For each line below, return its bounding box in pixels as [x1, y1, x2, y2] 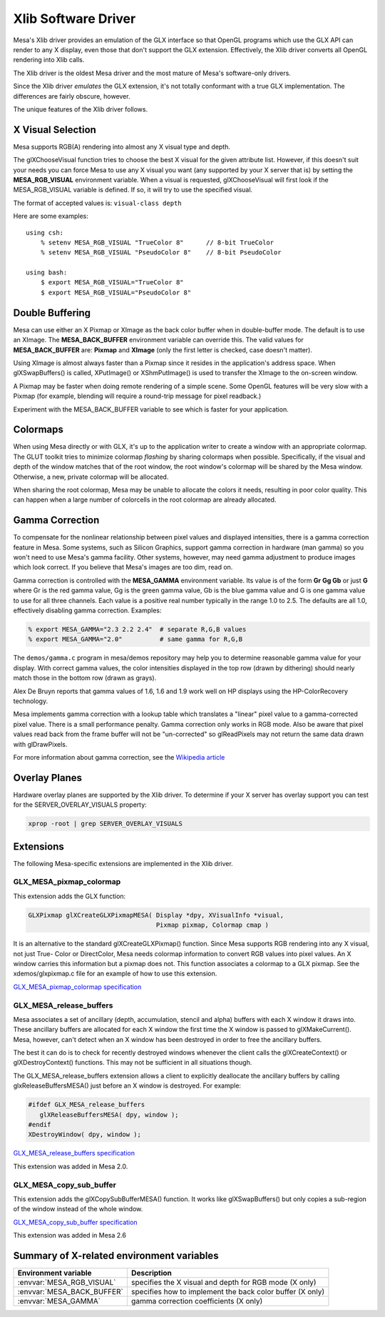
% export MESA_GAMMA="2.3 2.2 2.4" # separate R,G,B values [28, 625, 247, 633]
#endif [28, 1120, 51, 1128]
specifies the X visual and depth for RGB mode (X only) [130, 1277, 317, 1287]
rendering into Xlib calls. [13, 56, 85, 64]
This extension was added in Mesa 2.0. [13, 1162, 128, 1171]
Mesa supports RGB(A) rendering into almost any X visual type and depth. [13, 142, 231, 151]
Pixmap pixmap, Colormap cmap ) [155, 921, 269, 929]
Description [130, 1268, 173, 1278]
